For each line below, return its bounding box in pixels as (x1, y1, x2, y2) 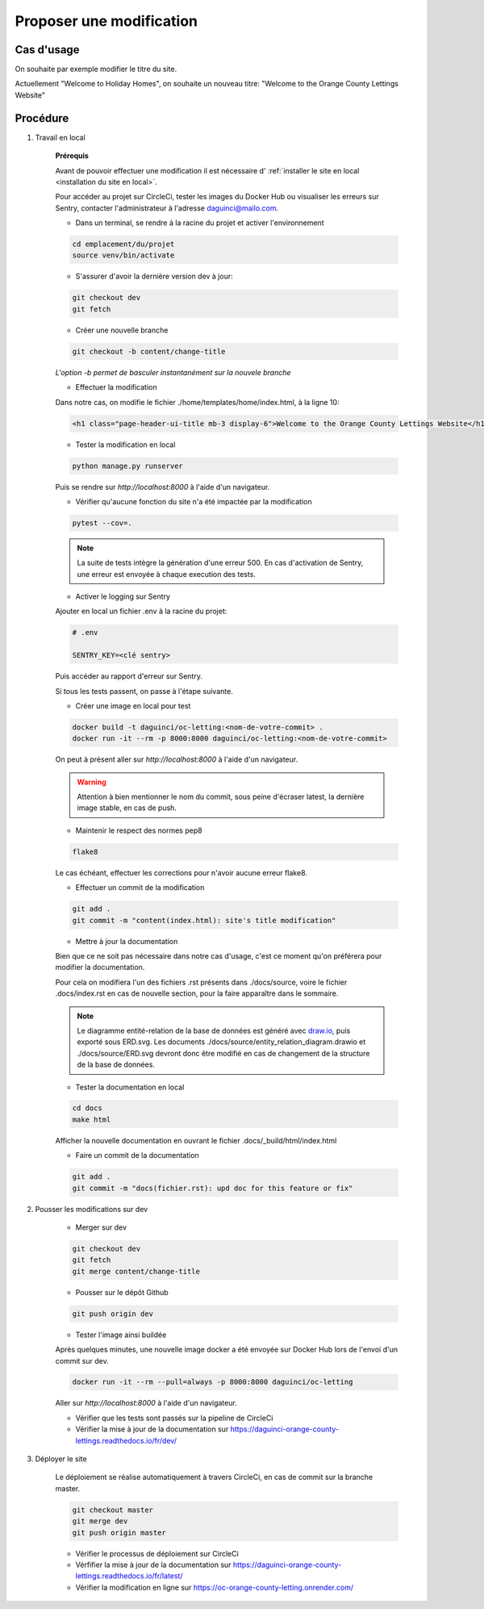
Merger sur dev (75, 1222, 127, 1232)
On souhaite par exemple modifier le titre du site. (15, 65, 177, 74)
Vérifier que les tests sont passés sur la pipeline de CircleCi (75, 1413, 273, 1423)
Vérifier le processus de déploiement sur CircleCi (75, 1548, 240, 1558)
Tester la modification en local (75, 440, 176, 449)
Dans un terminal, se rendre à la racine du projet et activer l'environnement (75, 218, 324, 228)
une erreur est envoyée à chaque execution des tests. (77, 569, 256, 579)
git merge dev (72, 1517, 128, 1526)
